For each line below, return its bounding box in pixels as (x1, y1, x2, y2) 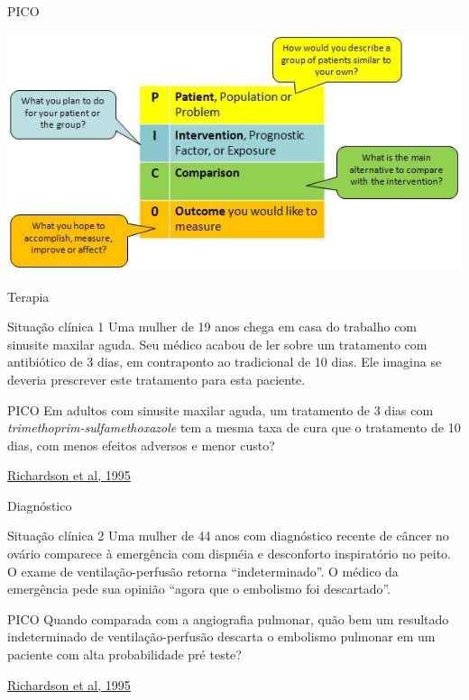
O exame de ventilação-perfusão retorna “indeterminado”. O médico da (7, 561, 399, 580)
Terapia (7, 286, 50, 305)
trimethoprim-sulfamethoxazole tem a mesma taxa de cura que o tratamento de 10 (7, 418, 461, 437)
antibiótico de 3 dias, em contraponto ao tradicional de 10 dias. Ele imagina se (7, 352, 442, 371)
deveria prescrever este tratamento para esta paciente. (7, 369, 306, 388)
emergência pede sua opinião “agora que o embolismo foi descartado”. (7, 579, 391, 598)
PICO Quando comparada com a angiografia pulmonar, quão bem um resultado (7, 609, 449, 628)
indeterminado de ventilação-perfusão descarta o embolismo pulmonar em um (7, 627, 436, 646)
